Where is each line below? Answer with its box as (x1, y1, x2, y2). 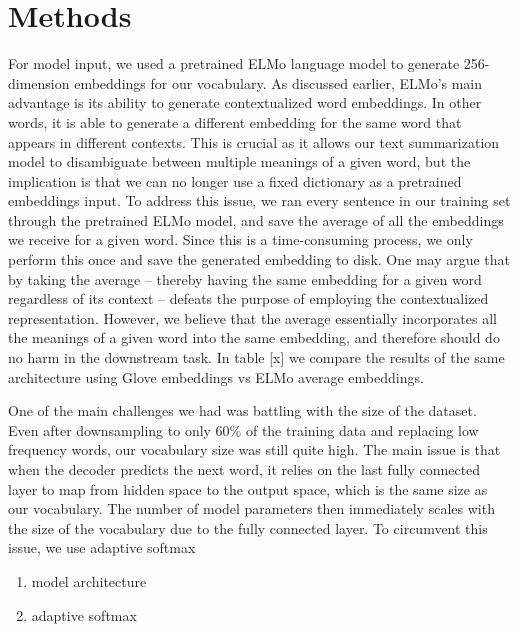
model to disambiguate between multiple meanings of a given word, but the (8, 151, 471, 172)
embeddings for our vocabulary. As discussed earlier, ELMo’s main (74, 72, 483, 93)
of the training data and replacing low (245, 419, 479, 440)
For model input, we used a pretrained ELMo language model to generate (8, 53, 460, 74)
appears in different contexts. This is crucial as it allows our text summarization (8, 131, 500, 152)
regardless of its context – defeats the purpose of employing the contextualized (8, 288, 489, 309)
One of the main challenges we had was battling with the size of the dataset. (8, 400, 477, 421)
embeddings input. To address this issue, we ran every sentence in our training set (8, 190, 511, 211)
